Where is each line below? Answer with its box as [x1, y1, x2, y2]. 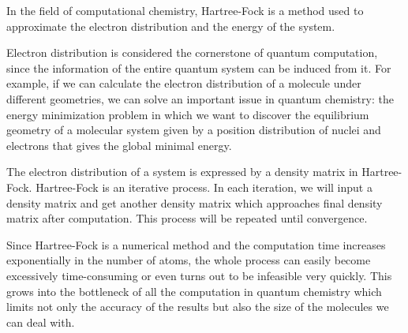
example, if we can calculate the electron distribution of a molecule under [6, 75, 361, 92]
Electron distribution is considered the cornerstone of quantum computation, [6, 44, 378, 61]
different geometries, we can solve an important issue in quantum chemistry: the [6, 90, 394, 107]
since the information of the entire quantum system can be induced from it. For [6, 59, 391, 76]
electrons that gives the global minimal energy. [6, 137, 232, 153]
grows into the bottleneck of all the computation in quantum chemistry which [6, 282, 382, 299]
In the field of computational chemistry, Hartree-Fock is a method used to [6, 2, 364, 18]
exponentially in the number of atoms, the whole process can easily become [6, 252, 371, 268]
